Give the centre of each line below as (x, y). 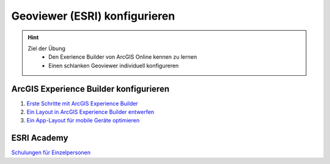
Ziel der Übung (46, 48)
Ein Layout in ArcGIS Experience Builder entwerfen (90, 112)
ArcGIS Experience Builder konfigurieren (90, 89)
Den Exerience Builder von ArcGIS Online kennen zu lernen (123, 57)
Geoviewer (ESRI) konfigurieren (93, 16)
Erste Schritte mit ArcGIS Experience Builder (82, 103)
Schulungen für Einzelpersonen (51, 152)
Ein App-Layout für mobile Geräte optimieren (83, 121)
